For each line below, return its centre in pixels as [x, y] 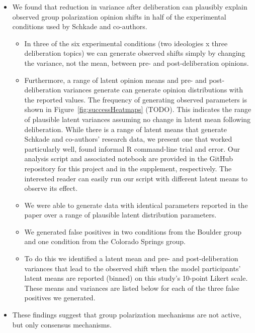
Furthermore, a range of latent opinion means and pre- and [115, 80]
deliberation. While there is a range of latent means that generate [126, 129]
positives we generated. [60, 298]
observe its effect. [51, 188]
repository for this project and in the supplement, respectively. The [128, 168]
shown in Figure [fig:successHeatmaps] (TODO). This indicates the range [138, 109]
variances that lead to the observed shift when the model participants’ [133, 268]
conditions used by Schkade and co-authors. [80, 26]
